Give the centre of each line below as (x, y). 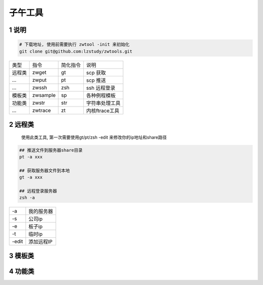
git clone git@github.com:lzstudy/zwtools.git (76, 51)
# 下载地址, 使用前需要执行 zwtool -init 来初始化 (75, 45)
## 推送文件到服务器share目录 (51, 150)
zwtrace (42, 110)
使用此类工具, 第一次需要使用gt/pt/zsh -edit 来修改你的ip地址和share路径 (94, 137)
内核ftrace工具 (103, 110)
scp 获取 (96, 72)
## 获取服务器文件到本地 (45, 170)
